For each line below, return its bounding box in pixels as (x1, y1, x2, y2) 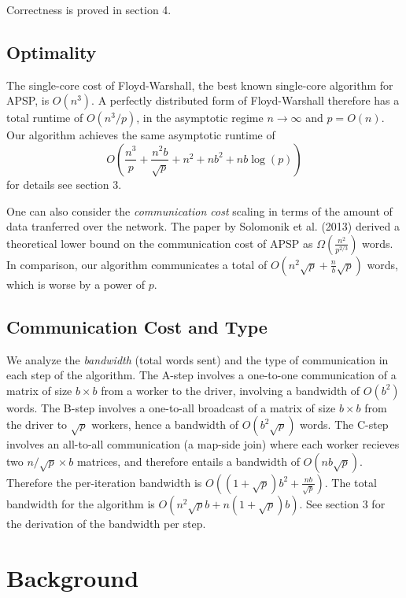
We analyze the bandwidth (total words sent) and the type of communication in (6, 351, 389, 367)
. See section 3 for (299, 495, 386, 511)
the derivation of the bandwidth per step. (6, 515, 206, 531)
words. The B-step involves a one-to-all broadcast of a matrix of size (6, 399, 336, 415)
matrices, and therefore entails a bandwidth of (76, 452, 300, 469)
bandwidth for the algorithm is (6, 495, 155, 511)
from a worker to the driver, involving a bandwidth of (101, 382, 360, 398)
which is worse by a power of (6, 275, 145, 292)
